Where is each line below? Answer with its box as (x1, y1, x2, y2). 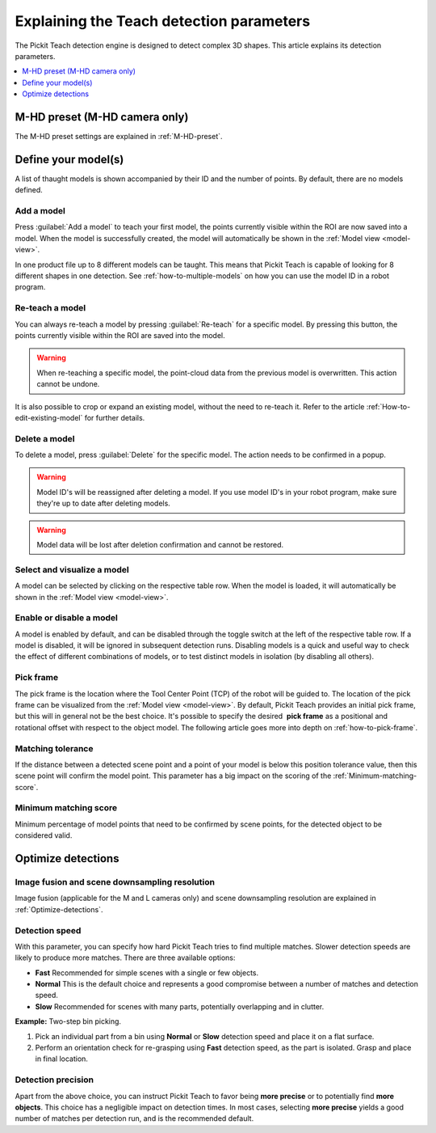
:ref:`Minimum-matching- (333, 771, 417, 780)
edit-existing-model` (15, 412, 83, 422)
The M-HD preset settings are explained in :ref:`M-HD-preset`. (15, 132, 223, 142)
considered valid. (15, 831, 73, 840)
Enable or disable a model (15, 612, 119, 624)
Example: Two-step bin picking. (15, 1017, 121, 1026)
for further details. (84, 412, 145, 422)
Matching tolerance (15, 742, 94, 754)
